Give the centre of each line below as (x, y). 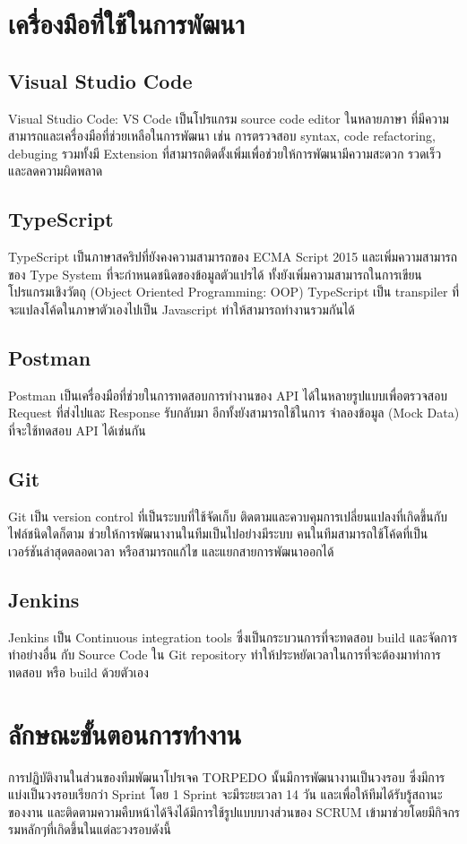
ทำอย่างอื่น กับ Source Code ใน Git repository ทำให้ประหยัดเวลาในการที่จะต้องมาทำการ (225, 655)
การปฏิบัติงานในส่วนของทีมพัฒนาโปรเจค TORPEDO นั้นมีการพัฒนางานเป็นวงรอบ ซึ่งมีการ (227, 776)
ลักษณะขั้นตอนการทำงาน (125, 733)
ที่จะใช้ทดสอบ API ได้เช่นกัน (77, 430)
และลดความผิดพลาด (56, 171)
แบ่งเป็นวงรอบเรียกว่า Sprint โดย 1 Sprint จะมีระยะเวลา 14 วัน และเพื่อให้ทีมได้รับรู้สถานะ (225, 794)
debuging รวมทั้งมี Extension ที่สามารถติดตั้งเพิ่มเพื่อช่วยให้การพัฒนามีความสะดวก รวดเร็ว (225, 153)
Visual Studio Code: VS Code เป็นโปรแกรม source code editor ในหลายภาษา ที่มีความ (229, 118)
